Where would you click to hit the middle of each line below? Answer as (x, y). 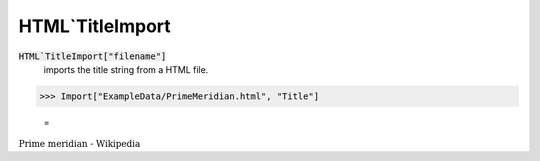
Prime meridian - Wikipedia (79, 144)
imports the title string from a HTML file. (126, 69)
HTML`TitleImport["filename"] (92, 56)
